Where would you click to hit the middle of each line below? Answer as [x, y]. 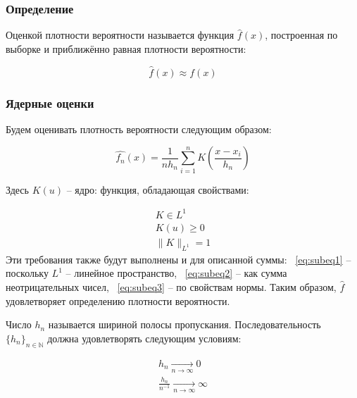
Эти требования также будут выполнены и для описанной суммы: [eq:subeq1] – [178, 259]
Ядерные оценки [50, 102]
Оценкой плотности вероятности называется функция [120, 35]
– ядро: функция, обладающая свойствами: [158, 189]
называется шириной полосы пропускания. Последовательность [184, 324]
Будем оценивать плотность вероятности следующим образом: [139, 129]
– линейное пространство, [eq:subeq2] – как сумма [176, 273]
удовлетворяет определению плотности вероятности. [118, 300]
